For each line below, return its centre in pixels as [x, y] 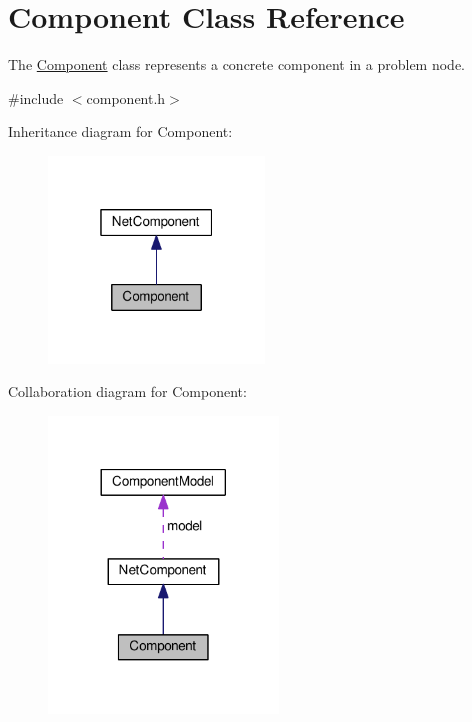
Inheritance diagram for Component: [120, 131]
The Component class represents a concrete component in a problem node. [236, 64]
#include [36, 97]
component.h [126, 97]
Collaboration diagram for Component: [127, 391]
